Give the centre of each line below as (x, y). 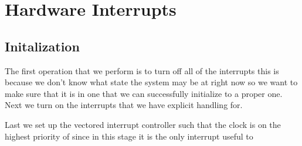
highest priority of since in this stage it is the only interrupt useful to (129, 136)
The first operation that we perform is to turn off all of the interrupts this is (142, 70)
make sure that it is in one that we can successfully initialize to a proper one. (144, 93)
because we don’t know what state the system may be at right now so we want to (151, 82)
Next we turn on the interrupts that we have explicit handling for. (124, 105)
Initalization (42, 46)
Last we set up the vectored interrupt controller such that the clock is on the (143, 124)
